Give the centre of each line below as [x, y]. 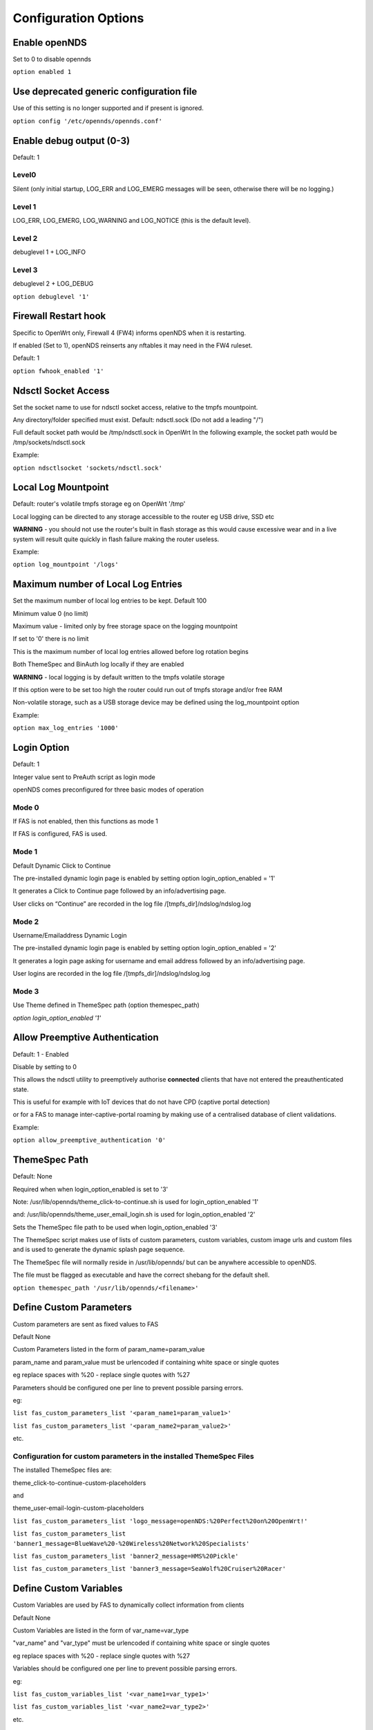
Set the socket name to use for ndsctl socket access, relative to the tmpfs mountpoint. [135, 407]
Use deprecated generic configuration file [105, 92]
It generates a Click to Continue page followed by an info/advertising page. [119, 891]
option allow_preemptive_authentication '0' [89, 1140]
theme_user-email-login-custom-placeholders [78, 1508]
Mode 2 [26, 922]
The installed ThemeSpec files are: [62, 1470]
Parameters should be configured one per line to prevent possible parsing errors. [128, 1387]
